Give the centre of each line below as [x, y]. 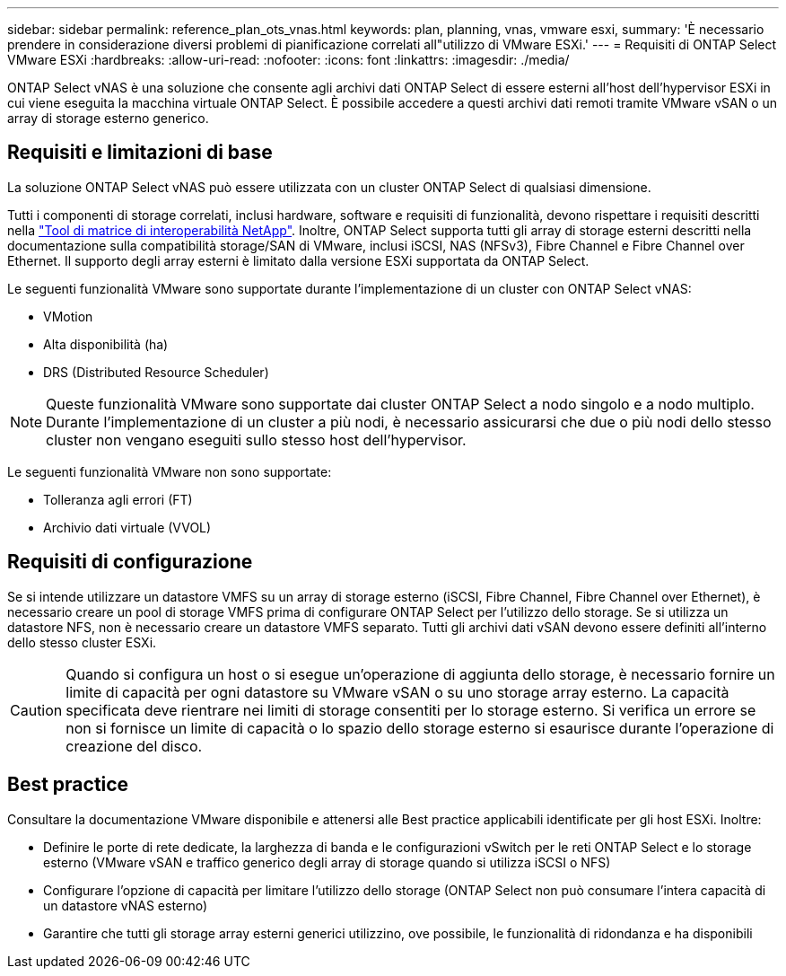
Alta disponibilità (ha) [106, 344]
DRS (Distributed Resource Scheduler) [156, 372]
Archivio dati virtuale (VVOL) [127, 527]
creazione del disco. [134, 746]
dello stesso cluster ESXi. [82, 642]
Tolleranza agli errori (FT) [118, 499]
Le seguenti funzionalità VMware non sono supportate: [170, 471]
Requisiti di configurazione [130, 562]
